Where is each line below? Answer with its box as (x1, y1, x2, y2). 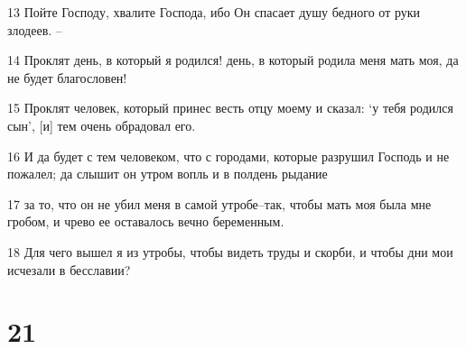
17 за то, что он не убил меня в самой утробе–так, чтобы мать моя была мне (7, 194, 432, 213)
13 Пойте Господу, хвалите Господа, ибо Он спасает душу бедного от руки (7, 3, 421, 21)
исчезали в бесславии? (7, 260, 131, 279)
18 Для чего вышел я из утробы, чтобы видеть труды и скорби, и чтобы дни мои (7, 242, 453, 261)
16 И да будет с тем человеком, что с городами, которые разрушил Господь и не (7, 146, 450, 165)
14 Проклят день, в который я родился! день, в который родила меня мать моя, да (7, 51, 459, 69)
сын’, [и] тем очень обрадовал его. (7, 115, 196, 134)
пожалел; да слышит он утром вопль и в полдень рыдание (7, 164, 328, 183)
